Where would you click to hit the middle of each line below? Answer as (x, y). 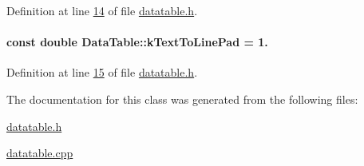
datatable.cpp (40, 153)
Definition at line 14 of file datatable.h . (102, 10)
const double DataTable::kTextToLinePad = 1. (137, 42)
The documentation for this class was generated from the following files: (182, 99)
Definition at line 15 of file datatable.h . (102, 72)
